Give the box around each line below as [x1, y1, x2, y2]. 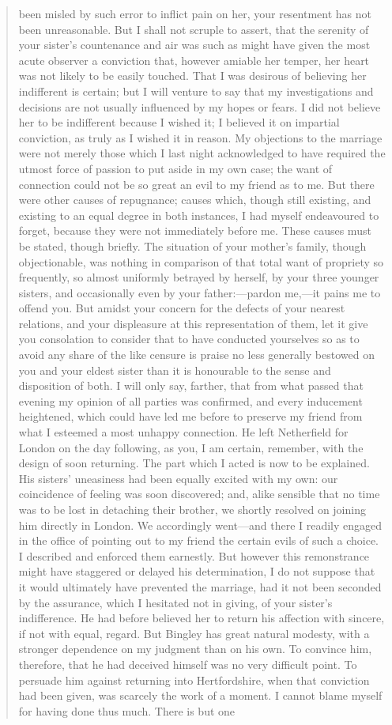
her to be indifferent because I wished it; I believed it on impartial [18, 114, 340, 130]
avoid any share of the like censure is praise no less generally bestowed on [18, 346, 375, 363]
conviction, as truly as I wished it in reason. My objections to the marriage [18, 129, 383, 145]
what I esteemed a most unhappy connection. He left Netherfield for [18, 424, 349, 440]
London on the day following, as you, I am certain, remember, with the [18, 439, 364, 455]
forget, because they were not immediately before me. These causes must [18, 222, 371, 239]
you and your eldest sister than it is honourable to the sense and [18, 361, 331, 378]
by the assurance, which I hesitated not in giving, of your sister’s [18, 594, 333, 610]
